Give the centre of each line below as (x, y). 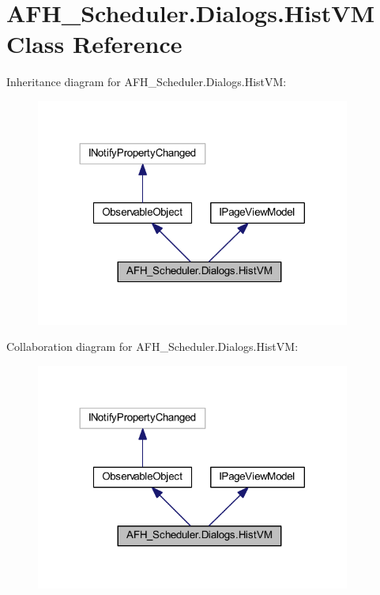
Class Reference (94, 44)
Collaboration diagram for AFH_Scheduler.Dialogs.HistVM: (152, 346)
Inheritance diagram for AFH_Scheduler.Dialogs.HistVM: (147, 82)
